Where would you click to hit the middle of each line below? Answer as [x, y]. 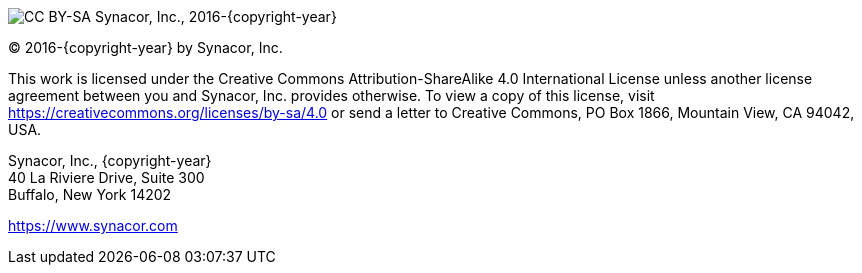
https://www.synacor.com [93, 225]
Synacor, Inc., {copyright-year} [110, 160]
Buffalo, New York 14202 [90, 194]
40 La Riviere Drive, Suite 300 [106, 177]
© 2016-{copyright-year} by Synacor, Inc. [145, 47]
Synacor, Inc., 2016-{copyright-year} [215, 16]
